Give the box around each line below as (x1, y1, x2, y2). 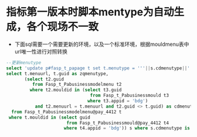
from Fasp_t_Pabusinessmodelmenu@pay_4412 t (11, 109, 122, 115)
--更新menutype (6, 59, 42, 65)
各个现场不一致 (26, 20, 99, 34)
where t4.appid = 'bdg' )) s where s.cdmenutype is (63, 125, 191, 131)
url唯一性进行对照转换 (14, 48, 67, 55)
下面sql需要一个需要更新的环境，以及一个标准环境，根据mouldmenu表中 (14, 41, 189, 48)
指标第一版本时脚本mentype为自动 (6, 5, 174, 19)
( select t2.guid (24, 76, 64, 82)
